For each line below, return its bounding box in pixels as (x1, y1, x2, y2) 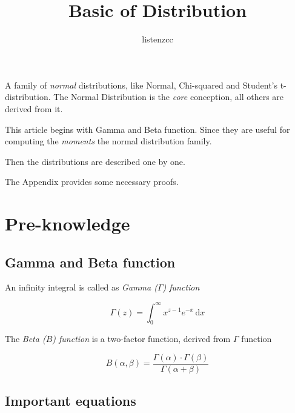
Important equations (5, 391, 136, 410)
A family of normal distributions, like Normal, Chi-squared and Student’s (5, 78, 278, 91)
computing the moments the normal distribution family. (5, 135, 212, 147)
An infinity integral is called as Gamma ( (5, 281, 157, 294)
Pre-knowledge (5, 211, 130, 236)
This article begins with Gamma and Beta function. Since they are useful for (5, 123, 290, 135)
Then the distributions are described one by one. (5, 155, 185, 167)
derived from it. (5, 102, 63, 115)
